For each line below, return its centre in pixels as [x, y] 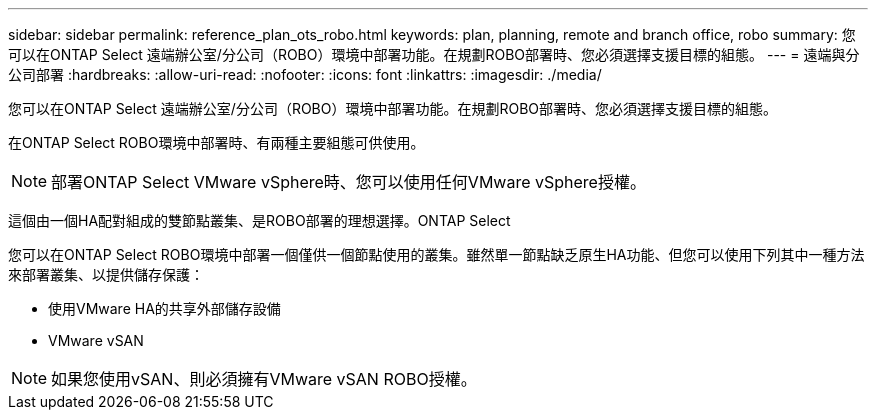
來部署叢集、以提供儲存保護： [106, 274]
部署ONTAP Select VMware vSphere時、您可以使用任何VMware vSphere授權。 [348, 182]
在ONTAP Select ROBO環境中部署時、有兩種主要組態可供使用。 [216, 142]
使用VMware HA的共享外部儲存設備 [164, 308]
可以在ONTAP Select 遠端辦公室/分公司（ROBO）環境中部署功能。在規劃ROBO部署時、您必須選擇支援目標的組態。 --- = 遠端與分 [434, 54]
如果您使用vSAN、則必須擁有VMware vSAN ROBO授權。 [264, 379]
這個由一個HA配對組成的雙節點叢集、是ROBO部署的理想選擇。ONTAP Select [259, 220]
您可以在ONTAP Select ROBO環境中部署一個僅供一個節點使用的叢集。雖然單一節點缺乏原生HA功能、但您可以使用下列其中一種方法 [436, 254]
